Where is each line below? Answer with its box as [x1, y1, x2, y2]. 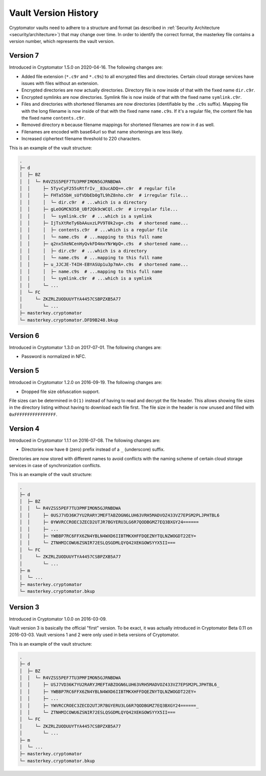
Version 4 [9, 424, 40, 432]
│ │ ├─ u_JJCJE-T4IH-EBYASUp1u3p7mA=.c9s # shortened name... [19, 262, 189, 267]
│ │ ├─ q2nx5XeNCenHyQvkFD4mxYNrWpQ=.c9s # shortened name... [19, 241, 189, 247]
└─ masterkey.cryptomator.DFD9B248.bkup [19, 317, 118, 323]
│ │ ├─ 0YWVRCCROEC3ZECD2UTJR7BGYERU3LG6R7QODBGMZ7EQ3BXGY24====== [19, 519, 199, 525]
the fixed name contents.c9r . [21, 115, 86, 121]
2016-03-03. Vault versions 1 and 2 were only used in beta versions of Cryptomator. [9, 632, 180, 638]
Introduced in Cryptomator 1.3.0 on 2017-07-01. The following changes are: [9, 345, 162, 350]
